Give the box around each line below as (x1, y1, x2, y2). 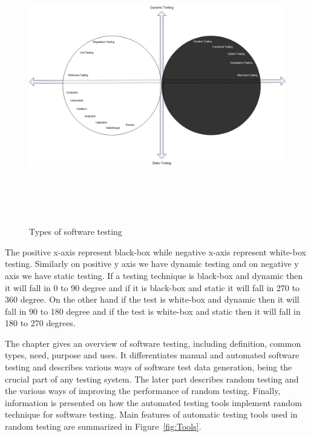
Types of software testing (29, 225, 122, 238)
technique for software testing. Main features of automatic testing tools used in (5, 408, 298, 421)
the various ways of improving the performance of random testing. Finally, (5, 384, 281, 397)
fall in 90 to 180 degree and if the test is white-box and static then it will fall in (5, 304, 301, 317)
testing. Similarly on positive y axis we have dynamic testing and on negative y (5, 257, 299, 270)
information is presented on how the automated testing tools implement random (5, 396, 302, 409)
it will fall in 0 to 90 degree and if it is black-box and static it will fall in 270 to (5, 281, 300, 294)
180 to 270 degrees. (5, 317, 76, 329)
